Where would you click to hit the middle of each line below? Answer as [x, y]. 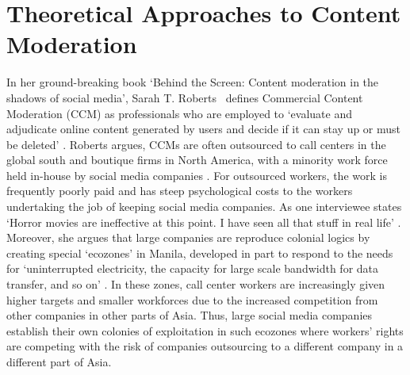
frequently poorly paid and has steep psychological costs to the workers [180, 191]
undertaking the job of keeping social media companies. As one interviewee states [204, 207]
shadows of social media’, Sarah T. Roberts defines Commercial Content [185, 97]
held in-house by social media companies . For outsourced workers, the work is [197, 175]
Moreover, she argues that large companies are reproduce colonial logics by [188, 237]
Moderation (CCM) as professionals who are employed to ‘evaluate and [179, 113]
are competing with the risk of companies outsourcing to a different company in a [205, 346]
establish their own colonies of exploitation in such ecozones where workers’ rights [205, 330]
